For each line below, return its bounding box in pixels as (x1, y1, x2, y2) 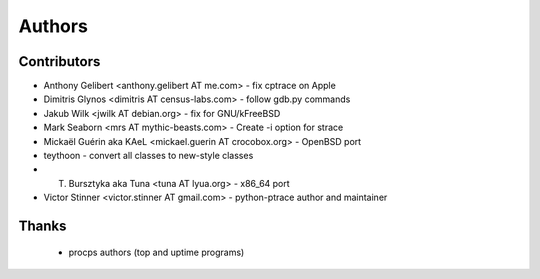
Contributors (18, 53, 101, 70)
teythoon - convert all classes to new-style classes (43, 150, 254, 162)
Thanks (18, 218, 67, 234)
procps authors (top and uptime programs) (68, 246, 245, 258)
